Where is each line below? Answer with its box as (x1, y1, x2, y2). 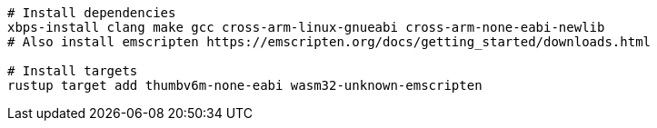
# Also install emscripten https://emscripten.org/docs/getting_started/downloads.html (7, 34, 652, 49)
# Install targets (7, 64, 138, 78)
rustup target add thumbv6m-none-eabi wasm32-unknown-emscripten (7, 78, 483, 93)
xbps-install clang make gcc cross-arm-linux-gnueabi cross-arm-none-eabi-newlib (7, 20, 605, 34)
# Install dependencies (7, 5, 176, 20)
